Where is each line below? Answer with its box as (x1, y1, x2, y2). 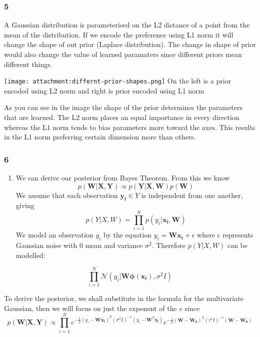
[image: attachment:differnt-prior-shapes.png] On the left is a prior (4, 75, 231, 86)
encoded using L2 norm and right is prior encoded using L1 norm (4, 85, 204, 95)
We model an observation (15, 229, 93, 240)
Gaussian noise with (15, 239, 77, 250)
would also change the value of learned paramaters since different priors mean (4, 49, 242, 59)
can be (227, 239, 248, 250)
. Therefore (151, 239, 186, 250)
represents (222, 229, 253, 240)
